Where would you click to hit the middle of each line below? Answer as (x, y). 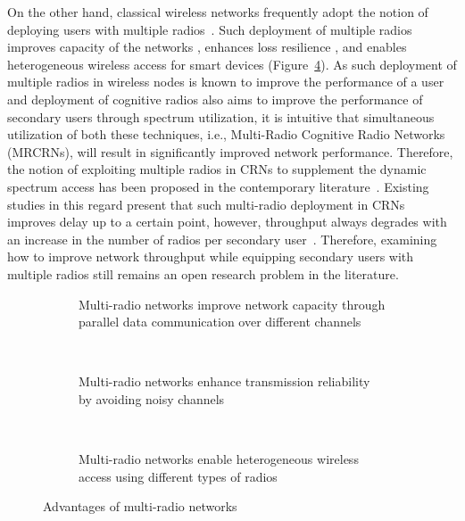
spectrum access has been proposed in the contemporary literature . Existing (218, 186)
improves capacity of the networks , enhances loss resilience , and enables (207, 47)
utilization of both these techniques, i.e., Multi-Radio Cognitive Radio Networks (226, 134)
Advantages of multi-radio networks (140, 506)
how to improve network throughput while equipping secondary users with (211, 256)
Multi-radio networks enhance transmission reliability (224, 381)
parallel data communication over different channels (220, 322)
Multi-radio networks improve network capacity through (232, 304)
